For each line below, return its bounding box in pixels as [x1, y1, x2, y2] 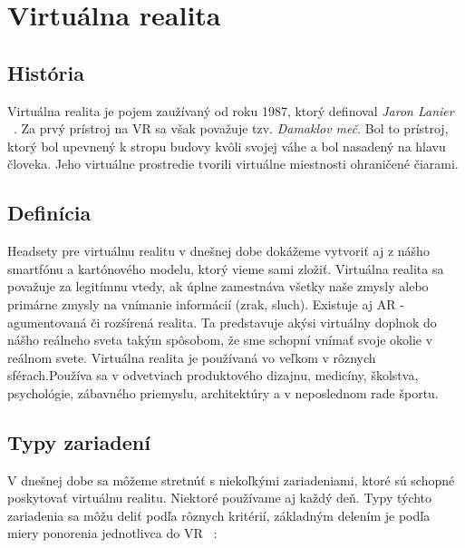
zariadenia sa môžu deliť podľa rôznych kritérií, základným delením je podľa [7, 505, 431, 524]
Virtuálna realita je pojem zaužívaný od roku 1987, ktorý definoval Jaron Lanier [7, 101, 454, 120]
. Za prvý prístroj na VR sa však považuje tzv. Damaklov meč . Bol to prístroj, [14, 119, 449, 138]
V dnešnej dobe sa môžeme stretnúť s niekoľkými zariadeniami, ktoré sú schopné [7, 470, 455, 489]
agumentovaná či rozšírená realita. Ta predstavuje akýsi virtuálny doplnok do [7, 312, 437, 331]
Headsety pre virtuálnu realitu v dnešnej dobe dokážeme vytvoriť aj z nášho [7, 241, 430, 260]
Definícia [7, 199, 92, 227]
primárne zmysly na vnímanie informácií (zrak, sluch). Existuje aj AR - [7, 294, 404, 313]
